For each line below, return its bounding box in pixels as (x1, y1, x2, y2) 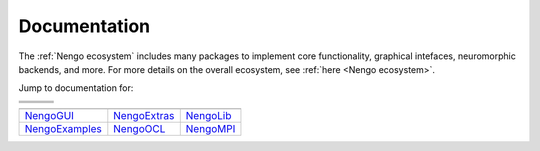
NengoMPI (185, 121, 236, 135)
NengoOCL (113, 121, 166, 135)
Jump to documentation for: (18, 82, 134, 94)
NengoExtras (113, 108, 175, 122)
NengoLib (185, 108, 232, 122)
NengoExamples (24, 121, 102, 135)
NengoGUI (24, 108, 75, 122)
